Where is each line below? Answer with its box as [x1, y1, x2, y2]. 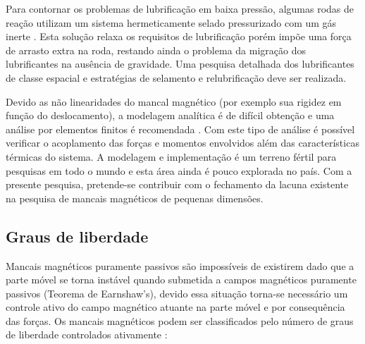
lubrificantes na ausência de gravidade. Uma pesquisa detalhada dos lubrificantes [6, 56, 354, 71]
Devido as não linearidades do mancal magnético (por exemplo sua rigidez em [6, 94, 342, 109]
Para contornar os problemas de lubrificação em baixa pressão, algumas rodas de [6, 1, 354, 16]
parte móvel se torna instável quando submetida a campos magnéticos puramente [6, 272, 357, 287]
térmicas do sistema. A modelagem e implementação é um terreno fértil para [6, 149, 337, 164]
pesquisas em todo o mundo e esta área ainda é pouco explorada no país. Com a [6, 163, 352, 178]
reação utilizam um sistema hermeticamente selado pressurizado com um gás [6, 15, 337, 30]
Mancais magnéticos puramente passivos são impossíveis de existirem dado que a [6, 258, 354, 273]
